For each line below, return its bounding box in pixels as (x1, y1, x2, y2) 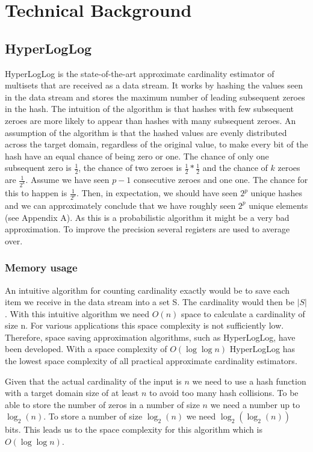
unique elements (249, 199, 308, 211)
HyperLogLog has (229, 342, 296, 355)
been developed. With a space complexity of (5, 342, 167, 355)
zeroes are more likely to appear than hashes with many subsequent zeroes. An (5, 114, 296, 126)
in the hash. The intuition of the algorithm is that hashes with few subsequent (5, 102, 294, 115)
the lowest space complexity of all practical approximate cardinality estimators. (5, 354, 297, 367)
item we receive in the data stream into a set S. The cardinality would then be (5, 296, 294, 308)
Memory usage (5, 260, 78, 275)
